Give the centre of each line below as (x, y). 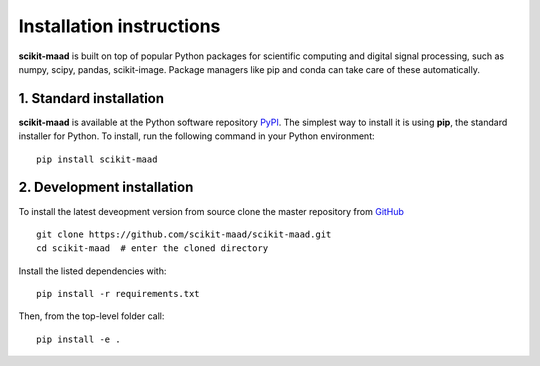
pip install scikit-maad (97, 159)
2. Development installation (106, 187)
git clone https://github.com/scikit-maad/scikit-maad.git (184, 234)
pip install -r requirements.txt (118, 294)
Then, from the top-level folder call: (91, 316)
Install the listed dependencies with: (92, 271)
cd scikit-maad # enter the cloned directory (152, 248)
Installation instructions (119, 26)
